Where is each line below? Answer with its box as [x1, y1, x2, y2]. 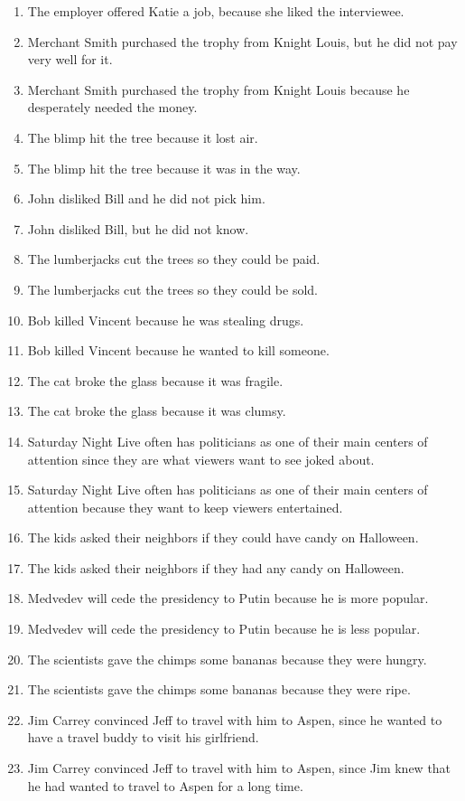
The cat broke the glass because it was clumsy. [27, 401, 286, 420]
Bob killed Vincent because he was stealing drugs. [27, 310, 304, 329]
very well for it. [27, 50, 113, 69]
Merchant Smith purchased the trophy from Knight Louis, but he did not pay [27, 32, 458, 51]
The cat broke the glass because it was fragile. [27, 371, 284, 390]
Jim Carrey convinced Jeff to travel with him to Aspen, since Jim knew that [27, 759, 451, 777]
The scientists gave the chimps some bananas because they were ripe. [27, 680, 411, 699]
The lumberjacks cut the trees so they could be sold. [27, 279, 318, 298]
